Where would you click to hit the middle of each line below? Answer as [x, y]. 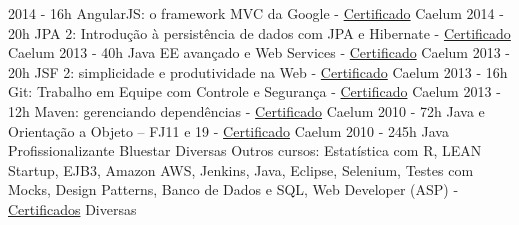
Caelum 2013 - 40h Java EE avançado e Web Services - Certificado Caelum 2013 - [259, 52]
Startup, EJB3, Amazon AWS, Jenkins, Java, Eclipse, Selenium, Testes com [241, 169]
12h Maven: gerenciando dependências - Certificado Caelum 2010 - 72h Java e [246, 110]
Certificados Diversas [72, 208]
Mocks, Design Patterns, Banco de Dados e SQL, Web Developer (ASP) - [233, 189]
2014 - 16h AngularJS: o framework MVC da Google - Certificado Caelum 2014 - [256, 13]
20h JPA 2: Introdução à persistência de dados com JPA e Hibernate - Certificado [259, 32]
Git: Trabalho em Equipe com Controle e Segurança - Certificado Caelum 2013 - [254, 91]
